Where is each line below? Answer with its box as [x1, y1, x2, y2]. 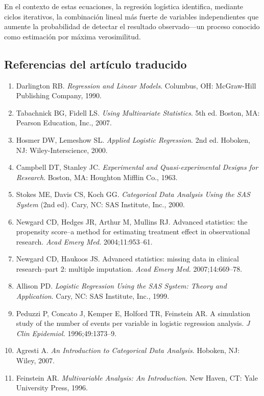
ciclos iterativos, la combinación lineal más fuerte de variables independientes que [4, 11, 259, 21]
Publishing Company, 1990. [16, 90, 102, 101]
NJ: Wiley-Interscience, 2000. [16, 144, 108, 155]
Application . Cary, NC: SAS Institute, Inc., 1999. [16, 291, 170, 301]
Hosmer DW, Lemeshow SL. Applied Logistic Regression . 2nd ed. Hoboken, [16, 134, 250, 145]
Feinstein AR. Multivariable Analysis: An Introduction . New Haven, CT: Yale [16, 372, 258, 383]
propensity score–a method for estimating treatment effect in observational [16, 226, 250, 237]
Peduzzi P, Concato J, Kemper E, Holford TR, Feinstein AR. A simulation [16, 307, 250, 318]
